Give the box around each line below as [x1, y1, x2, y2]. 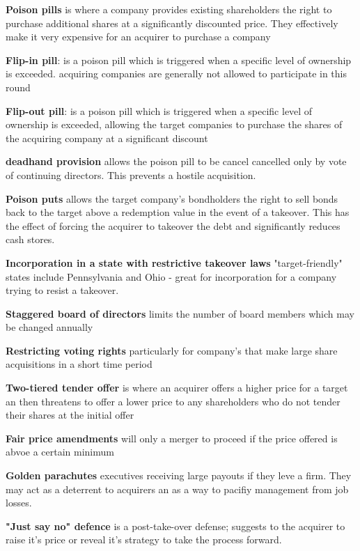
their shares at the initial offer [6, 408, 134, 422]
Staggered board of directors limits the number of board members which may [6, 306, 354, 320]
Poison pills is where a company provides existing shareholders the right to [6, 2, 332, 16]
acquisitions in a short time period [6, 357, 152, 371]
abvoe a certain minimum [6, 444, 114, 459]
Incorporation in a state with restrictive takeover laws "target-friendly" [6, 255, 343, 270]
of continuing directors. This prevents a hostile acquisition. [6, 167, 256, 182]
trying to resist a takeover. [6, 283, 119, 297]
